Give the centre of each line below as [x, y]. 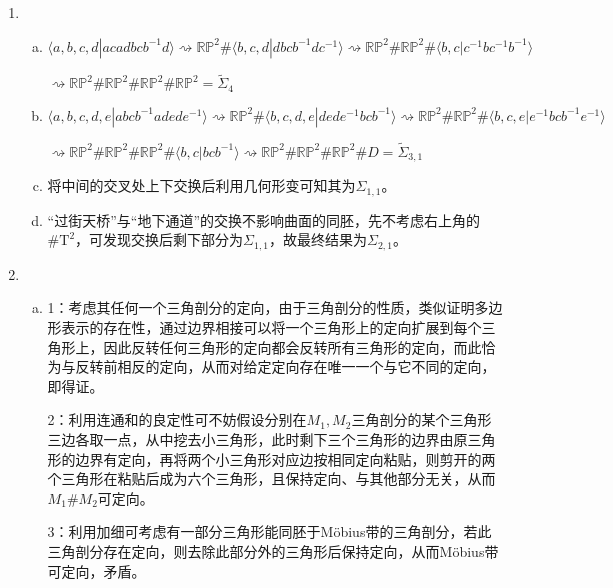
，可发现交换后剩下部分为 [159, 239]
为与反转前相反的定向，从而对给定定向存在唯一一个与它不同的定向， [271, 366]
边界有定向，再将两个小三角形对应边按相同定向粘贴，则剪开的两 [285, 458]
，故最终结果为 [317, 239]
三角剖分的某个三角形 [421, 419]
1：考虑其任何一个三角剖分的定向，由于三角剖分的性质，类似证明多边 [275, 307]
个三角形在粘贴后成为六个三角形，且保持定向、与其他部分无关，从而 [271, 478]
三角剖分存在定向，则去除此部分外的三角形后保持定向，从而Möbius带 [273, 550]
